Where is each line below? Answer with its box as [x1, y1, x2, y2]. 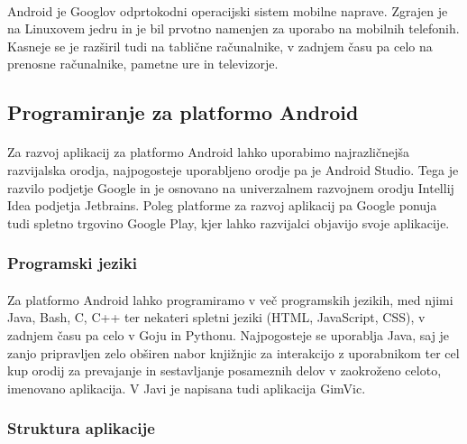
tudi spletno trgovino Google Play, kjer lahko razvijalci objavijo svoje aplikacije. [7, 213, 450, 232]
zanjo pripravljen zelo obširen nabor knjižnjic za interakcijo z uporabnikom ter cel [7, 343, 460, 362]
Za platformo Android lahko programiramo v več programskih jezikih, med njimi [7, 290, 453, 309]
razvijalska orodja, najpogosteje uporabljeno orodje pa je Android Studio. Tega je [7, 160, 459, 179]
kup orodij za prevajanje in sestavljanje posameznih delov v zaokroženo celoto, [7, 361, 442, 380]
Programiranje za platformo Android [7, 98, 359, 126]
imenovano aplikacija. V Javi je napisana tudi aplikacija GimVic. [7, 378, 366, 397]
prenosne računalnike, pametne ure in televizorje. [7, 54, 279, 73]
